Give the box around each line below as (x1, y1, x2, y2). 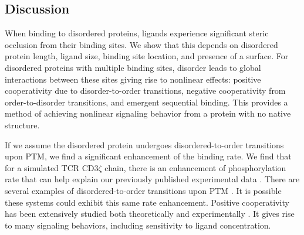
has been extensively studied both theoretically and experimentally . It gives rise (5, 207, 295, 220)
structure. (5, 118, 40, 131)
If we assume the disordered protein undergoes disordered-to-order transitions (5, 138, 284, 151)
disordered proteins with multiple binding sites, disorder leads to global (5, 61, 261, 73)
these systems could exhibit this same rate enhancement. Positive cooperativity (5, 196, 289, 208)
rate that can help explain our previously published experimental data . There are (5, 173, 300, 185)
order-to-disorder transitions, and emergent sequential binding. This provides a (5, 96, 288, 108)
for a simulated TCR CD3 (5, 161, 99, 173)
